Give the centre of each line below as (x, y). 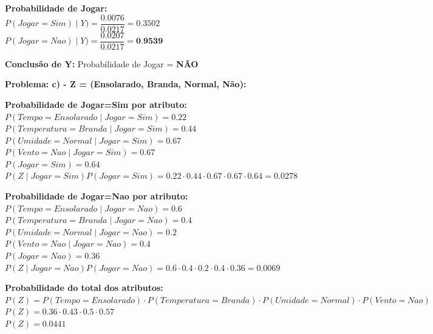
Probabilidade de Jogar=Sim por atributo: (96, 104)
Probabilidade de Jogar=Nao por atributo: (97, 196)
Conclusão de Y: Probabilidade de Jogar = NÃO (102, 63)
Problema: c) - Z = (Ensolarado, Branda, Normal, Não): (126, 84)
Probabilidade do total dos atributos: (84, 288)
